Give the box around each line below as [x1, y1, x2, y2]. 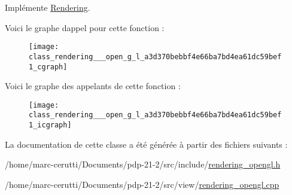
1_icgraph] [29, 121, 72, 130]
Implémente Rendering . [5, 1, 90, 13]
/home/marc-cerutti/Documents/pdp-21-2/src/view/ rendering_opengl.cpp [5, 178, 279, 190]
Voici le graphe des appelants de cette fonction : [5, 80, 181, 92]
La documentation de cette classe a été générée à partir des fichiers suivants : [5, 138, 288, 150]
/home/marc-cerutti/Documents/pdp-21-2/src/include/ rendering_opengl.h [5, 158, 281, 170]
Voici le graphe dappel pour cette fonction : [5, 21, 165, 33]
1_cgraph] [29, 62, 68, 71]
